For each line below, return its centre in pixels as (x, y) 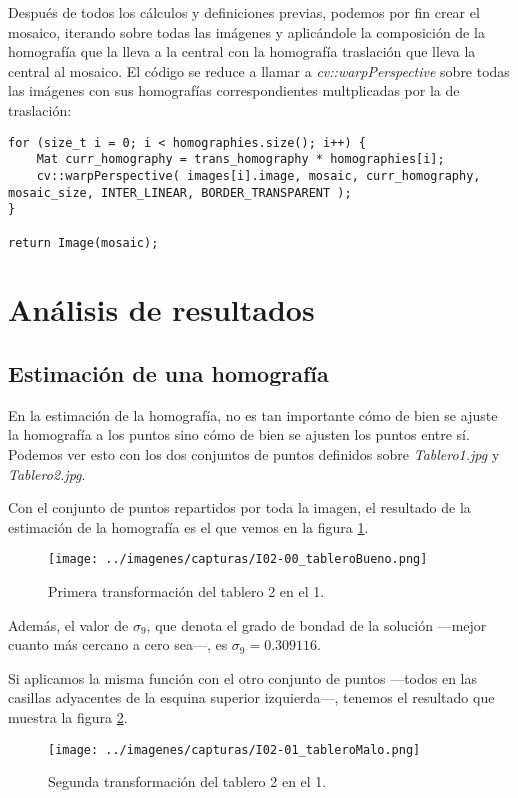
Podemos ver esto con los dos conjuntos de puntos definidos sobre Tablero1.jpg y (254, 453)
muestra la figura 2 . (68, 716)
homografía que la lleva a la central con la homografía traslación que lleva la (242, 51)
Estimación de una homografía (168, 372)
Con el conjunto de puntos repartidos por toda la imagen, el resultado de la (239, 507)
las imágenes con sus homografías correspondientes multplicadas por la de (234, 90)
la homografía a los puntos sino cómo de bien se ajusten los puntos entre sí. (239, 434)
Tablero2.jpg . (47, 473)
